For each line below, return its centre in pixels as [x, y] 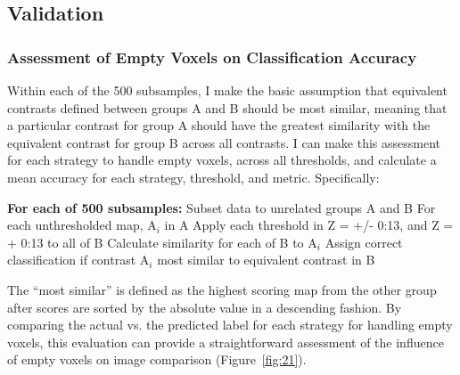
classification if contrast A [78, 260]
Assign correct [364, 242]
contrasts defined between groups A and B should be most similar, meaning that [227, 107]
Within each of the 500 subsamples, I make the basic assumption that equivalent [227, 90]
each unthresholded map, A [82, 225]
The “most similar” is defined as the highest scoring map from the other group [222, 289]
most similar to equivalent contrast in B [266, 260]
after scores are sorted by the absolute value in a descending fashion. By [205, 307]
